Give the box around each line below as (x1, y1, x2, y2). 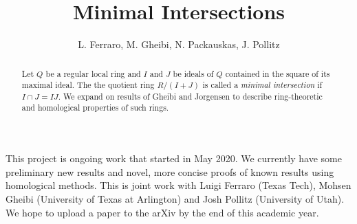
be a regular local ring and (45, 67, 141, 79)
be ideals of (173, 67, 214, 79)
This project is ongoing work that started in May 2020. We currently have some (6, 151, 342, 166)
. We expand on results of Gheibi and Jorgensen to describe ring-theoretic (58, 90, 323, 102)
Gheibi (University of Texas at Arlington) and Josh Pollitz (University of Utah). (6, 191, 345, 205)
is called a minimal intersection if (202, 79, 323, 91)
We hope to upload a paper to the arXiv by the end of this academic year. (6, 205, 319, 219)
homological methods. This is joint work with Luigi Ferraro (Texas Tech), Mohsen (6, 178, 351, 192)
